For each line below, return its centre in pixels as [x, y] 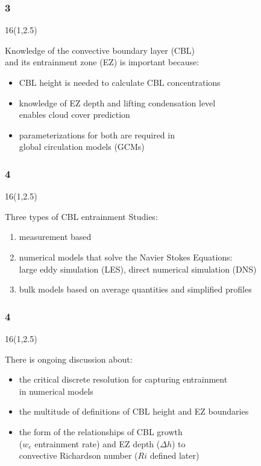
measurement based [55, 237]
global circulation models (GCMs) [82, 147]
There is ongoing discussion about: [69, 359]
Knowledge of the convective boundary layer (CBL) [100, 50]
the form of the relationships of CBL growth [101, 431]
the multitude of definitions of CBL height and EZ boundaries [134, 411]
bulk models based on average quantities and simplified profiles [135, 289]
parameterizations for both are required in [97, 134]
